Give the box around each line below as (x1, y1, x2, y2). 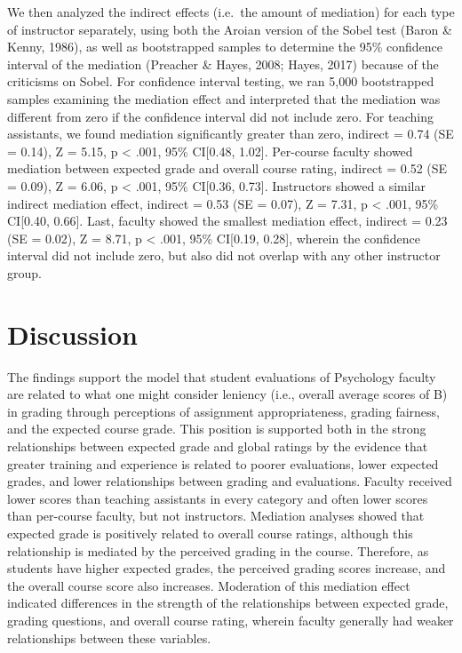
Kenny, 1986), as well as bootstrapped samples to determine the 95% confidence (7, 37, 443, 56)
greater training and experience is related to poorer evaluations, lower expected (7, 454, 439, 473)
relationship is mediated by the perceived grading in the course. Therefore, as (7, 541, 429, 560)
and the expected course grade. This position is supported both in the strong (7, 419, 426, 438)
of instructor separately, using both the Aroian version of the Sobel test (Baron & (7, 20, 452, 38)
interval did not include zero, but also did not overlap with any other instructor (7, 246, 441, 265)
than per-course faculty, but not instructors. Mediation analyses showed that (7, 506, 425, 525)
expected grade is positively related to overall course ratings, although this (7, 523, 413, 542)
